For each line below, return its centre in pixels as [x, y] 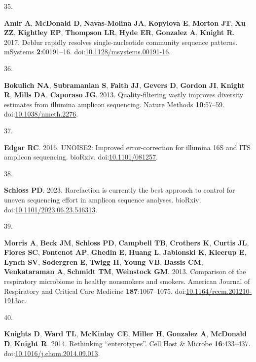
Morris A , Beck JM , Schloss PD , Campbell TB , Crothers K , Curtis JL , [127, 242]
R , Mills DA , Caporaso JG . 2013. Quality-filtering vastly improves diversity [124, 95]
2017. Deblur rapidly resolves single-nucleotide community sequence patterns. [121, 42]
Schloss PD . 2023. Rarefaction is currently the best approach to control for [120, 190]
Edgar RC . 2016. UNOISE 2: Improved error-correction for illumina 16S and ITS [128, 147]
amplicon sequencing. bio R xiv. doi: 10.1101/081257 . [81, 157]
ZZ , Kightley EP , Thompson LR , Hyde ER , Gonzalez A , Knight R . [119, 32]
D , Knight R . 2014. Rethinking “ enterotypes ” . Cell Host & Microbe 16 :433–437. [127, 343]
